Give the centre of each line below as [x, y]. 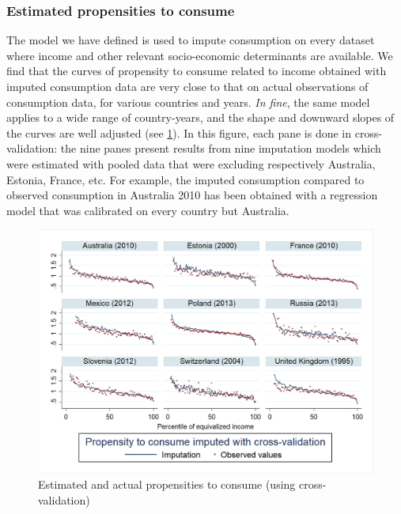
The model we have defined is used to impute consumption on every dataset [191, 40]
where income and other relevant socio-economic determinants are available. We [200, 55]
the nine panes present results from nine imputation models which [221, 148]
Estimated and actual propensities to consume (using [167, 484]
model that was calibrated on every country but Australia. [148, 210]
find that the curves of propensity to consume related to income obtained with [197, 71]
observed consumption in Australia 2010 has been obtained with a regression [192, 195]
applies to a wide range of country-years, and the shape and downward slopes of [200, 117]
